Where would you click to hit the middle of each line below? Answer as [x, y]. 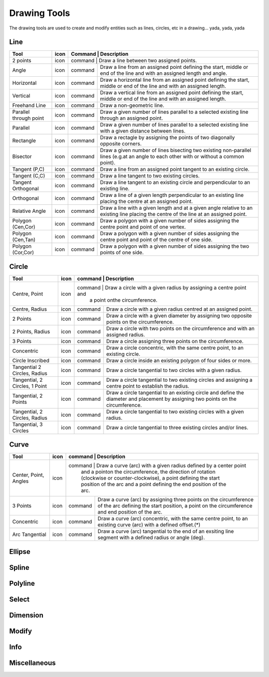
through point [28, 118]
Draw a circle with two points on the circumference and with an [181, 328]
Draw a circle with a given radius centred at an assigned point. [179, 309]
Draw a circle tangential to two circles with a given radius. [174, 370]
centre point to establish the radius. [148, 386]
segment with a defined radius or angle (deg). [151, 537]
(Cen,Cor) [24, 227]
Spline [19, 568]
